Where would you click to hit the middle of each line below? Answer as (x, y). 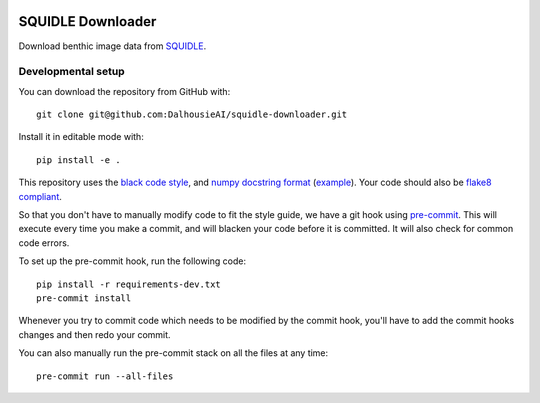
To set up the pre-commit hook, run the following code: (132, 261)
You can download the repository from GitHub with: (124, 91)
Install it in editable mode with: (81, 137)
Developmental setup (71, 72)
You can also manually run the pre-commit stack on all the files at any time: (173, 353)
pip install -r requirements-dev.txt (129, 284)
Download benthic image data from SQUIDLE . (112, 46)
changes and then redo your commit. (94, 334)
